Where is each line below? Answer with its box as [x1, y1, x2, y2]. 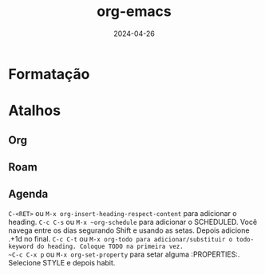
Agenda [8, 187, 49, 201]
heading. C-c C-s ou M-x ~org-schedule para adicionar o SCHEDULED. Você [8, 217, 258, 226]
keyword [8, 242, 34, 250]
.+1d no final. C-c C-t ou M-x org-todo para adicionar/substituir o [8, 234, 233, 243]
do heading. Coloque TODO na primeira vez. [37, 242, 184, 250]
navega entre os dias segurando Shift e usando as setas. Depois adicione [8, 226, 250, 235]
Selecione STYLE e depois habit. [8, 257, 116, 267]
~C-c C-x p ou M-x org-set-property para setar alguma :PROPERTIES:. [8, 249, 240, 259]
